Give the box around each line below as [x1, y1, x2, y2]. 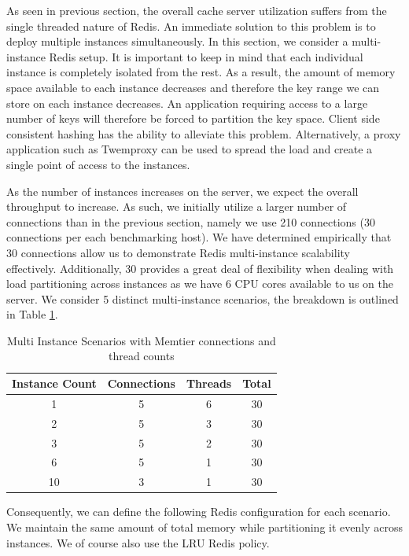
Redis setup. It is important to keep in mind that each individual [49, 48, 363, 64]
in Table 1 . [6, 306, 58, 322]
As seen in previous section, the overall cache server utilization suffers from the [6, 2, 387, 18]
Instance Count [12, 375, 97, 392]
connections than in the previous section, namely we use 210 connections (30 [6, 213, 375, 230]
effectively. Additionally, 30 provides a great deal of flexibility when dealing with [6, 260, 394, 276]
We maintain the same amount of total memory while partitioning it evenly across [6, 518, 403, 535]
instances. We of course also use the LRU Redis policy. [6, 534, 270, 550]
